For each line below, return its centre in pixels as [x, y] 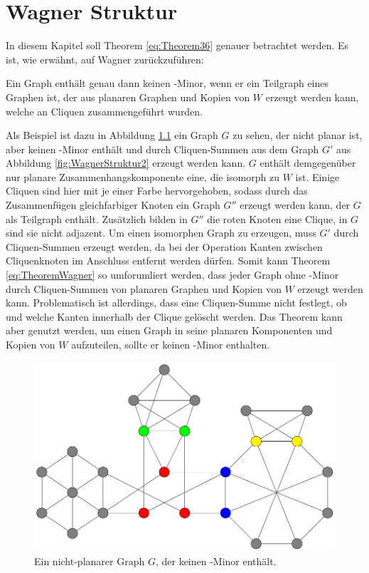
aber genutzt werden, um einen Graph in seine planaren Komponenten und [169, 330]
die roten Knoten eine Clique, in [277, 218]
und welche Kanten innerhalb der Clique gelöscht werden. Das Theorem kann [174, 316]
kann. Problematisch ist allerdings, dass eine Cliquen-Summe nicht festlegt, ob [176, 303]
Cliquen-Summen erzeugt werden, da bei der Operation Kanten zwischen [164, 246]
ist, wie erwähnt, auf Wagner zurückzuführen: [105, 59]
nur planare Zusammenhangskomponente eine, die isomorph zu [143, 176]
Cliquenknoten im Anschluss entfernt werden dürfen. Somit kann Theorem [168, 260]
